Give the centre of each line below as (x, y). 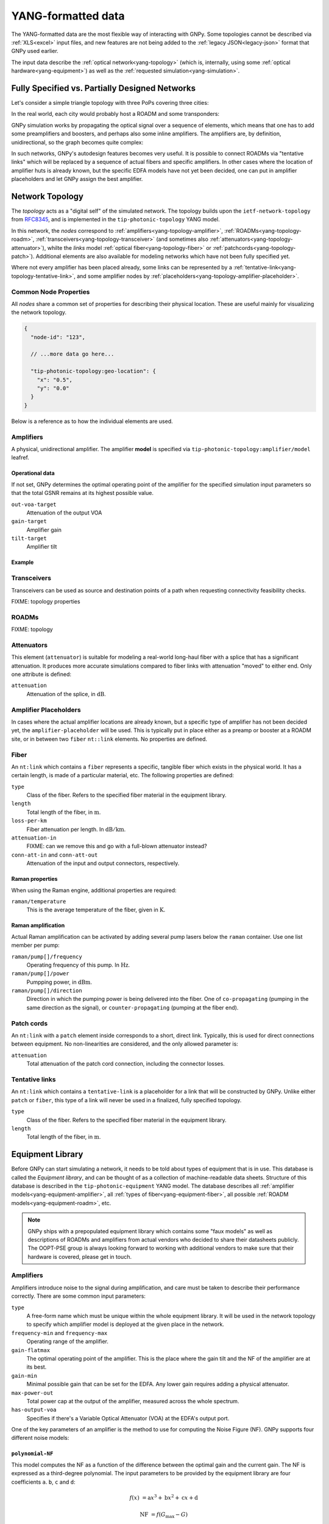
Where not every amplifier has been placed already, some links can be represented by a (122, 268)
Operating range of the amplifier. (68, 1342)
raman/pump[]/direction (47, 991)
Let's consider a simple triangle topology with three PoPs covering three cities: (110, 103)
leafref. (20, 458)
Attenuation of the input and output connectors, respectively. (103, 863)
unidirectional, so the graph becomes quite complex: (77, 142)
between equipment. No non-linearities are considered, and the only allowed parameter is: (125, 1044)
